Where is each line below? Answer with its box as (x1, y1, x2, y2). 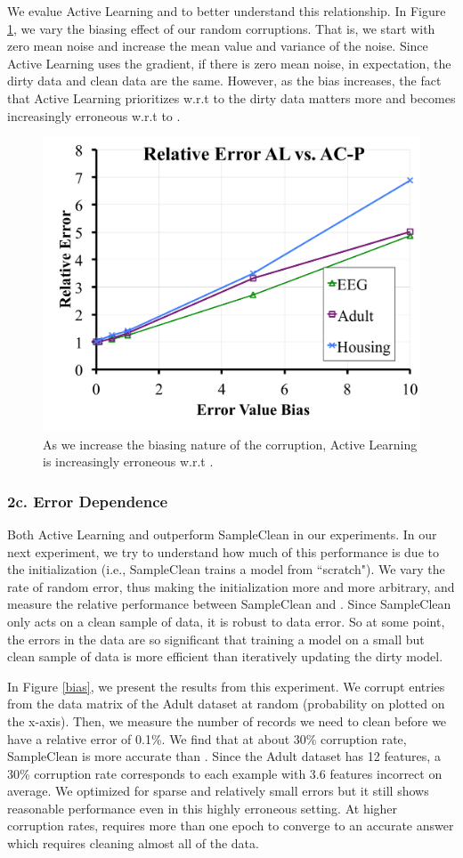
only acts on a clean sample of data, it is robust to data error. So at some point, (7, 611, 445, 630)
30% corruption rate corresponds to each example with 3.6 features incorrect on (7, 764, 443, 782)
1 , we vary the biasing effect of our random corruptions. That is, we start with (7, 19, 435, 37)
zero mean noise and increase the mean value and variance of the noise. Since (7, 36, 428, 55)
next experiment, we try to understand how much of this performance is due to (7, 542, 439, 561)
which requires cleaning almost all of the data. (7, 834, 259, 853)
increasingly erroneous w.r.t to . (7, 106, 181, 125)
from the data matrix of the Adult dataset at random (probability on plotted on (7, 694, 445, 713)
